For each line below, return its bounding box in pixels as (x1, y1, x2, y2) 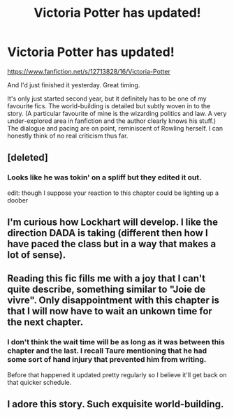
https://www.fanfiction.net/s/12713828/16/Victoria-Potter (7, 67, 171, 75)
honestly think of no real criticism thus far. (7, 131, 129, 140)
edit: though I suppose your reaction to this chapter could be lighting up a (7, 189, 219, 197)
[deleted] (7, 152, 49, 163)
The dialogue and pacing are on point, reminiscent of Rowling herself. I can (7, 124, 224, 132)
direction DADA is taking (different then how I (7, 227, 208, 239)
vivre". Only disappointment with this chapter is (7, 295, 220, 307)
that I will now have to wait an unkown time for (7, 305, 213, 317)
